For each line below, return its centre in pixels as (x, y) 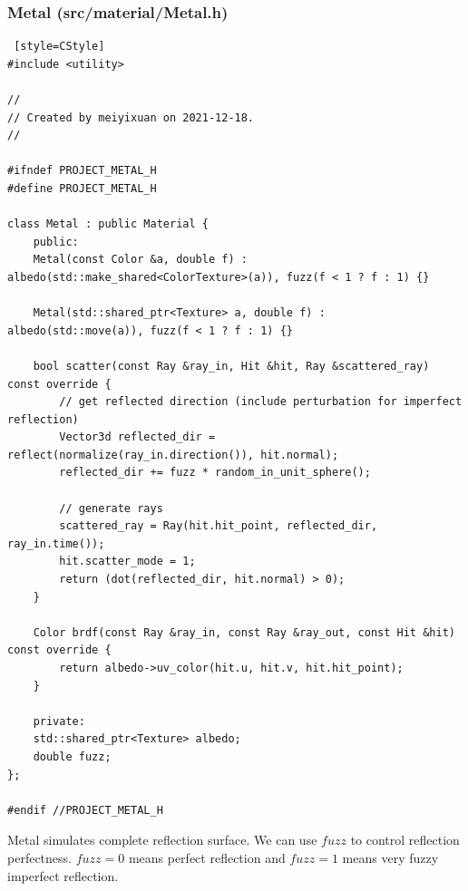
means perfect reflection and (207, 857)
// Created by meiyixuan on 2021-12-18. (131, 117)
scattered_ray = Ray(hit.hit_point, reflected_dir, (219, 526)
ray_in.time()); (56, 543)
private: (59, 721)
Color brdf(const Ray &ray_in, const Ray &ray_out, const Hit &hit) (244, 632)
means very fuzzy (390, 857)
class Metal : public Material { (108, 224)
